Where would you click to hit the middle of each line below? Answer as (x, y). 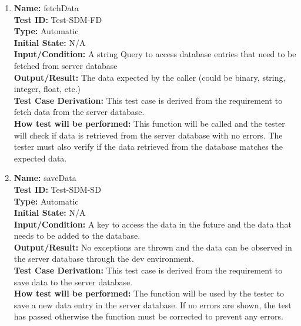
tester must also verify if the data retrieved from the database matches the (148, 146)
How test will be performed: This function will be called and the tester (149, 123)
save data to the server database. (73, 281)
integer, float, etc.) (47, 89)
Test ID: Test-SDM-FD (58, 19)
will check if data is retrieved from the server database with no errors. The (148, 135)
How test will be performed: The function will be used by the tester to (149, 293)
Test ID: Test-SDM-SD (57, 189)
